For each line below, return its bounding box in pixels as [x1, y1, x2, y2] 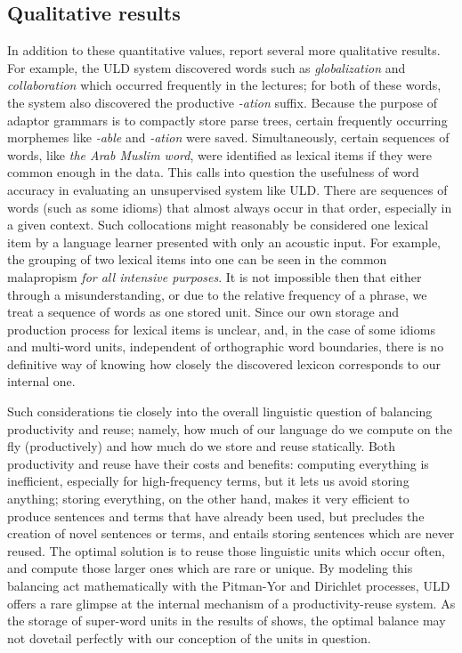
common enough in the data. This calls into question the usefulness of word [7, 163, 419, 181]
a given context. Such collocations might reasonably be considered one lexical [7, 215, 429, 234]
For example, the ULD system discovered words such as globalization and [7, 58, 406, 77]
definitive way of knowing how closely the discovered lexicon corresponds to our [7, 354, 441, 373]
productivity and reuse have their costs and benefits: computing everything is [7, 454, 429, 472]
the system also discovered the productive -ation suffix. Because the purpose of [7, 93, 437, 111]
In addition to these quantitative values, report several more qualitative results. [7, 41, 441, 60]
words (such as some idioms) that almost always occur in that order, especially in [7, 198, 452, 216]
